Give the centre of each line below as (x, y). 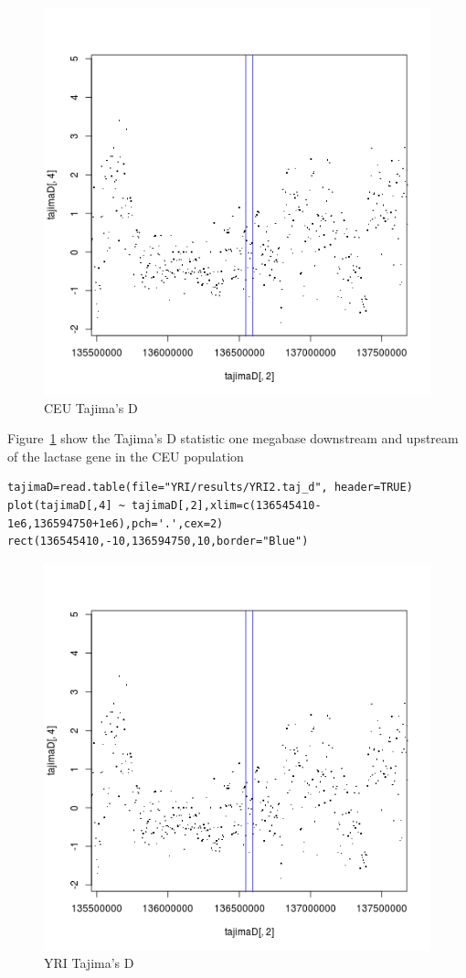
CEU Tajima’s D (91, 407)
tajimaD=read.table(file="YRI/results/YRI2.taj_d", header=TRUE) (210, 488)
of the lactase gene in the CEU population (126, 456)
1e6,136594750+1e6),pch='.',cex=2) (116, 523)
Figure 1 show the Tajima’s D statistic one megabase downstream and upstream (233, 438)
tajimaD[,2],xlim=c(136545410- (227, 505)
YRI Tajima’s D (89, 963)
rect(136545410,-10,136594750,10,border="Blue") (158, 542)
